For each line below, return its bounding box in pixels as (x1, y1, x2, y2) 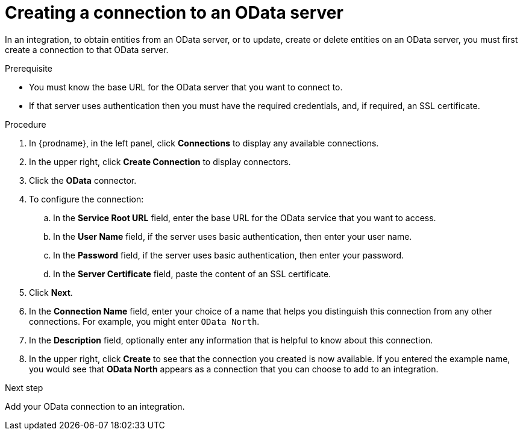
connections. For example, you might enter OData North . (29, 316, 260, 327)
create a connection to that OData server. (5, 44, 169, 55)
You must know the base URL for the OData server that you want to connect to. (29, 81, 343, 92)
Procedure (5, 119, 46, 130)
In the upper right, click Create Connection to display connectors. (29, 156, 291, 167)
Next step (5, 382, 43, 393)
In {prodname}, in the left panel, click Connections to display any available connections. (29, 137, 379, 148)
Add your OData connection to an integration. (5, 401, 185, 412)
